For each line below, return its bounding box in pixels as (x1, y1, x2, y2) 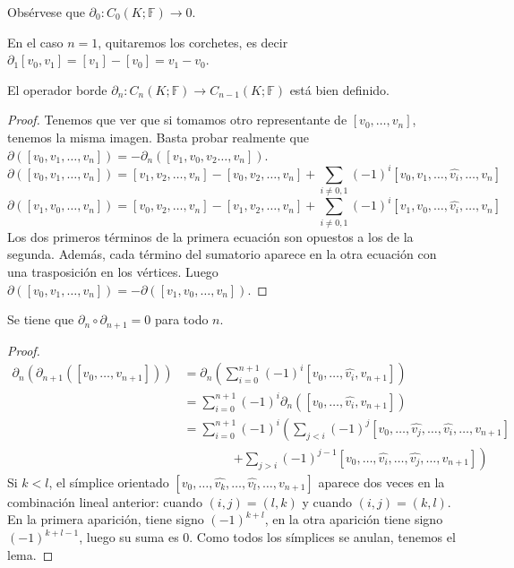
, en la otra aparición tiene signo (264, 510, 443, 529)
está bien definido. (289, 80, 390, 99)
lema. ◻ (7, 545, 54, 564)
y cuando (302, 492, 353, 511)
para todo (154, 310, 209, 329)
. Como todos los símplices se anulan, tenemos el (189, 528, 456, 546)
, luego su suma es (79, 528, 179, 546)
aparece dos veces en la (318, 472, 445, 491)
